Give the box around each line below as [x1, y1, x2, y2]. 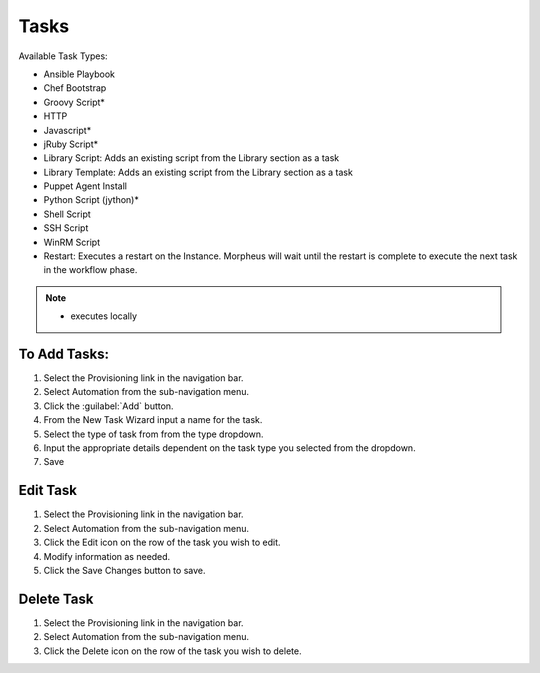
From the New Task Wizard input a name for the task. [43, 414, 263, 426]
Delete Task [18, 590, 94, 607]
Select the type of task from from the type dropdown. [43, 428, 264, 440]
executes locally [70, 310, 138, 322]
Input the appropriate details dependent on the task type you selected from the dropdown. [43, 442, 416, 454]
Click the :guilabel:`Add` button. [43, 400, 174, 412]
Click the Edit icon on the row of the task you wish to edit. [43, 536, 281, 549]
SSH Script [43, 222, 89, 234]
